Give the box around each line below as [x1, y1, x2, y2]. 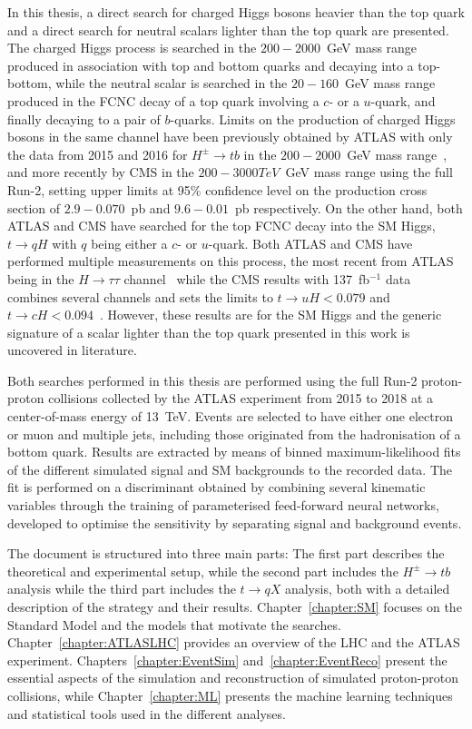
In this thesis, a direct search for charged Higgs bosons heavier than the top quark [7, 3, 465, 21]
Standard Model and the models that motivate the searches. [7, 615, 341, 634]
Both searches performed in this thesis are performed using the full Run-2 [7, 370, 418, 389]
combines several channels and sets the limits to [7, 287, 273, 306]
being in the [7, 269, 74, 288]
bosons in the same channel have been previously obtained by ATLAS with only [7, 127, 453, 146]
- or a [329, 91, 359, 110]
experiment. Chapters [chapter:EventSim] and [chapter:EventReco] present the [7, 650, 447, 669]
